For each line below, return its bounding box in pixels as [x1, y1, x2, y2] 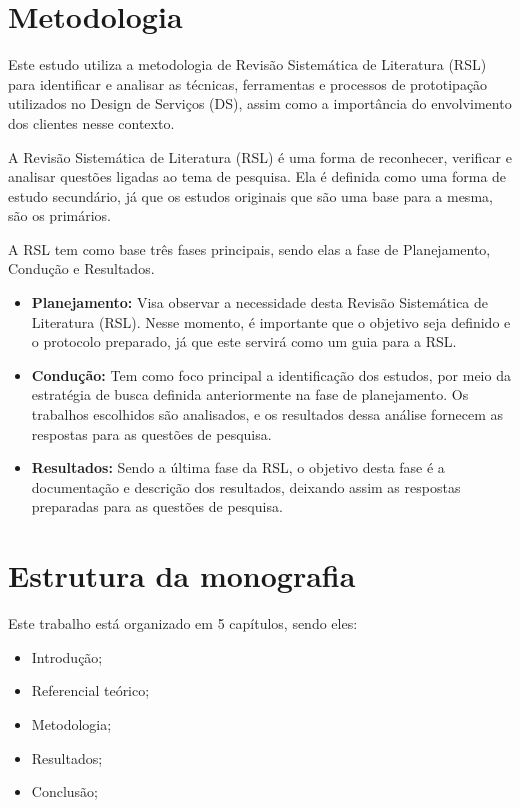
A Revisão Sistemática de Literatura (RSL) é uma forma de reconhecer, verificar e [8, 146, 512, 167]
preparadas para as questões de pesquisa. [31, 496, 283, 517]
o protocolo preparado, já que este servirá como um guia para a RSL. [31, 331, 457, 352]
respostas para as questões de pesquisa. [31, 423, 272, 444]
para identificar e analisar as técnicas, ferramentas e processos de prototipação [8, 73, 488, 94]
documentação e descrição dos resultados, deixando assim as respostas [31, 476, 461, 497]
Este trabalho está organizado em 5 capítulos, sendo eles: [8, 613, 358, 634]
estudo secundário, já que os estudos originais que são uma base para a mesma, [8, 185, 493, 206]
